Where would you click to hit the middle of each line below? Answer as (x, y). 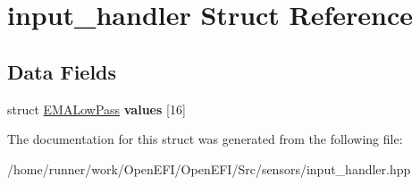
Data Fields (62, 71)
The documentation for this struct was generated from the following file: (205, 139)
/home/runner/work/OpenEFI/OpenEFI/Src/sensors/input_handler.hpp (209, 168)
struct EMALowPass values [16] (97, 109)
